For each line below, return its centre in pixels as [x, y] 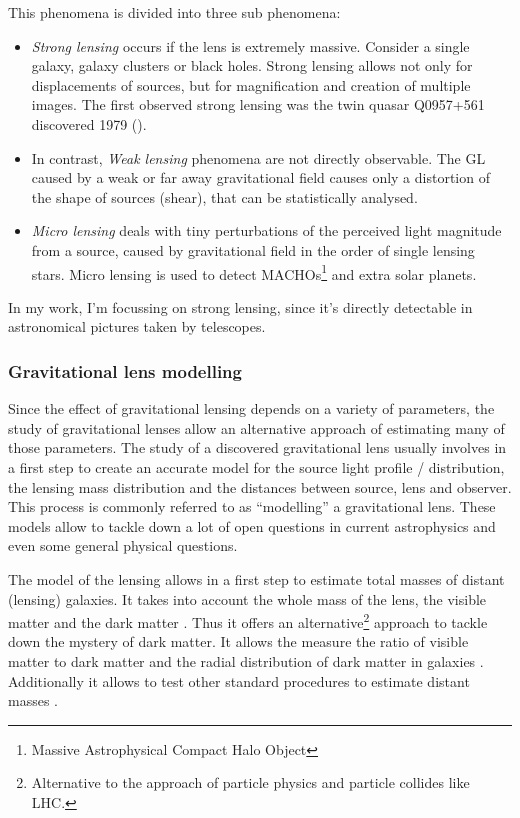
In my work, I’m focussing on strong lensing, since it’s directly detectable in [240, 306]
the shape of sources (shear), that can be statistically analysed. [224, 196]
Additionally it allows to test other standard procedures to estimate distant [239, 680]
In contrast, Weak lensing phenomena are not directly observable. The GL [258, 157]
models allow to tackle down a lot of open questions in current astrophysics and [252, 525]
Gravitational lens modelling [125, 370]
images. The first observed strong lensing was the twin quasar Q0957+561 [258, 104]
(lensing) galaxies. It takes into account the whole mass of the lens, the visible [247, 598]
